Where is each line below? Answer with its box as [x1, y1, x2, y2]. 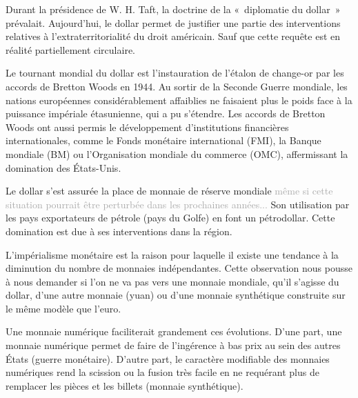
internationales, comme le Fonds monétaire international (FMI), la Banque [6, 133, 321, 148]
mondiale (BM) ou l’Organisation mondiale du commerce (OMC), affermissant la [6, 146, 348, 161]
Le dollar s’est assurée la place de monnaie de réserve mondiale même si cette [6, 183, 333, 198]
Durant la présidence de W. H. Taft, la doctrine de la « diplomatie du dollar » [6, 2, 341, 16]
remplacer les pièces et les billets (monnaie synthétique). [6, 378, 243, 392]
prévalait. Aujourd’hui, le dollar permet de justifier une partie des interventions [6, 15, 341, 30]
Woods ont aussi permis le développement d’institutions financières [6, 119, 289, 134]
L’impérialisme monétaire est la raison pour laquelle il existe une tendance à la [6, 247, 339, 261]
